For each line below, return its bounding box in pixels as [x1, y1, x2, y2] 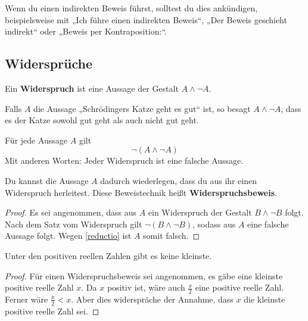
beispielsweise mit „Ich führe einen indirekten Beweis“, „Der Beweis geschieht [5, 13, 287, 26]
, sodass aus [192, 217, 236, 230]
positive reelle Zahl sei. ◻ [5, 304, 99, 317]
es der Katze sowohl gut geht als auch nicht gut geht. [5, 114, 199, 126]
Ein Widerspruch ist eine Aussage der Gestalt [5, 82, 179, 94]
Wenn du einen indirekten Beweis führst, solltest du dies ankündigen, [5, 2, 258, 14]
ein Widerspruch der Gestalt [148, 206, 252, 219]
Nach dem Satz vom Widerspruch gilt [5, 217, 142, 230]
